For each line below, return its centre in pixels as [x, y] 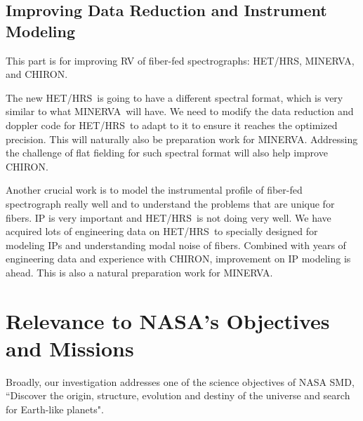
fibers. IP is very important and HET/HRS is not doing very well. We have [169, 217]
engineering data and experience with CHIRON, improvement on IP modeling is [178, 259]
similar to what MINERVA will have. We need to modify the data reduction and [180, 111]
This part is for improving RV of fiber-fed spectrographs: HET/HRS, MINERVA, [180, 60]
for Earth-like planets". [55, 409]
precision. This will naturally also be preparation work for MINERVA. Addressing [182, 139]
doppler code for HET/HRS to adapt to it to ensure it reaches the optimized [172, 125]
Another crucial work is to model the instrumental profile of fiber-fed [154, 190]
